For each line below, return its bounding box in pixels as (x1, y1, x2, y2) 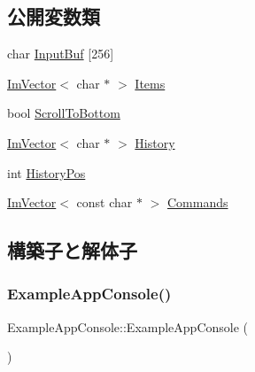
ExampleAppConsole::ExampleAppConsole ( (7, 317, 249, 336)
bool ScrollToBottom (7, 104, 120, 122)
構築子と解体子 (7, 236, 137, 264)
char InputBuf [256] (7, 44, 114, 63)
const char (76, 193, 133, 212)
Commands (166, 193, 228, 212)
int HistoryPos (7, 163, 86, 182)
